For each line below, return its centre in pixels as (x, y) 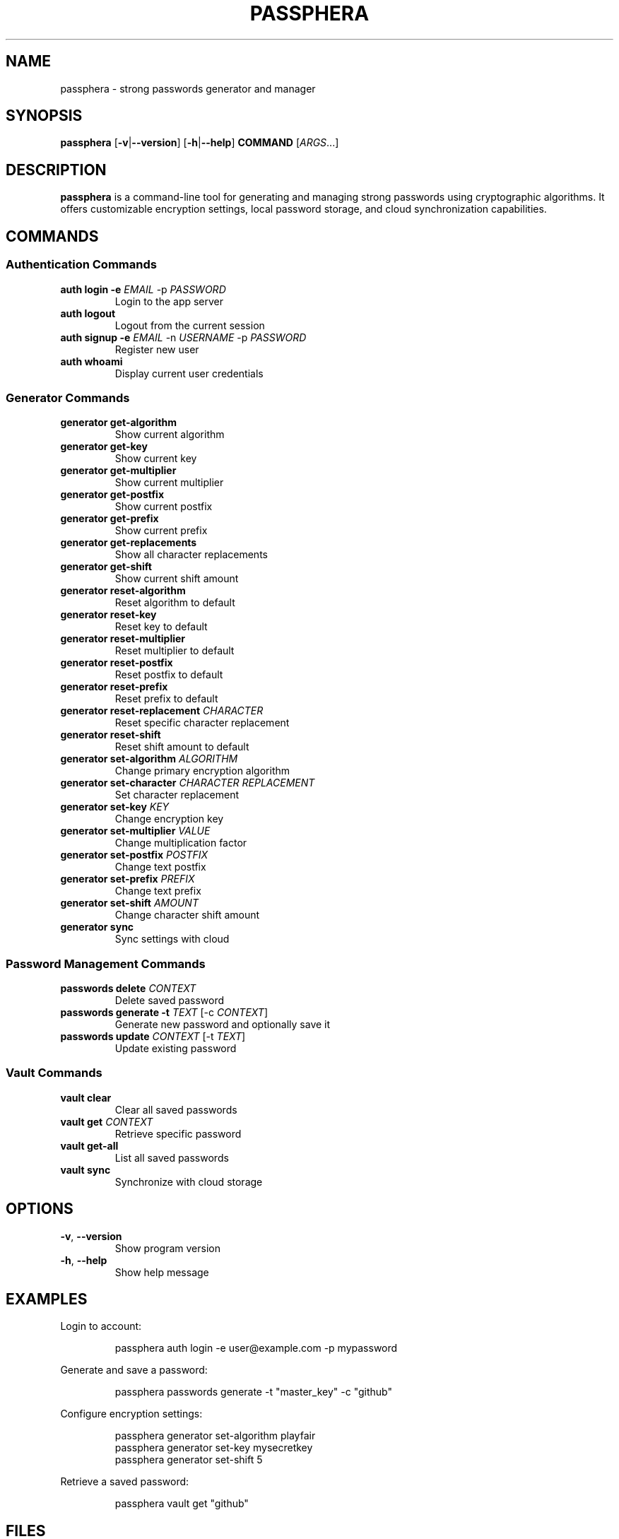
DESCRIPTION (56, 170)
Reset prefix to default (166, 699)
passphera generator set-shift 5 (189, 1460)
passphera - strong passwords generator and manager (188, 88)
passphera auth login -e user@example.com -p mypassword (256, 1348)
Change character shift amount (187, 915)
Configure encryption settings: (131, 1414)
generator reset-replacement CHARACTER (162, 711)
